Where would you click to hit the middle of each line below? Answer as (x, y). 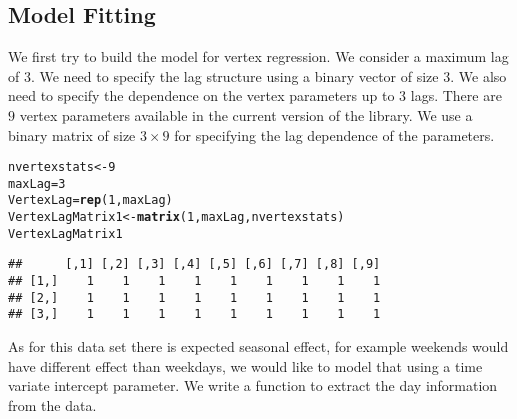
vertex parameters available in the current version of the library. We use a (246, 114)
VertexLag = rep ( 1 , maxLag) (90, 200)
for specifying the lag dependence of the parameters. (334, 134)
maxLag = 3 (37, 183)
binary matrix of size (72, 134)
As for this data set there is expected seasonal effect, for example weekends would (258, 346)
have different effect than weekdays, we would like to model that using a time (245, 365)
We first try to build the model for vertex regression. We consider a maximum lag (258, 56)
